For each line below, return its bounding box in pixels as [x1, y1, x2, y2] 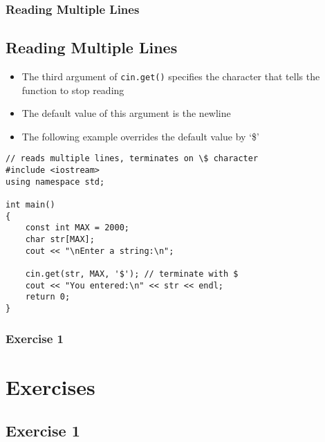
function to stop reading [21, 82, 124, 97]
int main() [6, 200, 55, 210]
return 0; [25, 292, 71, 302]
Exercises [6, 372, 95, 400]
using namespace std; [6, 176, 105, 187]
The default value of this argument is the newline [21, 106, 231, 120]
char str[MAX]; [25, 234, 95, 245]
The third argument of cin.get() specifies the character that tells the [21, 69, 320, 84]
